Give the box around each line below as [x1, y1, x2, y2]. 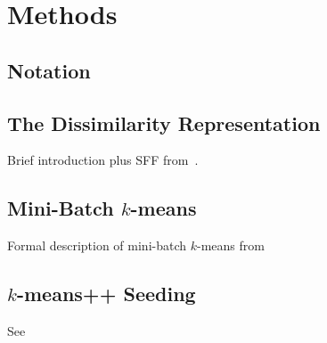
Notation [7, 56, 91, 84]
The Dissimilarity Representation [7, 109, 321, 136]
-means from [197, 236, 265, 255]
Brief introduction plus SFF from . [7, 151, 199, 169]
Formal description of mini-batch [7, 236, 187, 255]
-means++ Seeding [16, 280, 196, 307]
